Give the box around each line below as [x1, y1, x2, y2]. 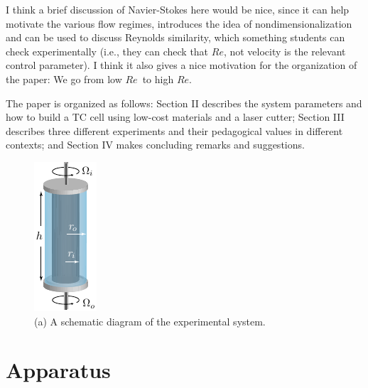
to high [142, 71, 174, 86]
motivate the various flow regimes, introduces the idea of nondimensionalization [6, 16, 352, 31]
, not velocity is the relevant [223, 43, 346, 58]
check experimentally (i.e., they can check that [6, 43, 209, 58]
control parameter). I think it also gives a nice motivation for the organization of [6, 58, 357, 72]
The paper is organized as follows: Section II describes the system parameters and [6, 95, 362, 110]
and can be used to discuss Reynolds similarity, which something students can [6, 30, 345, 45]
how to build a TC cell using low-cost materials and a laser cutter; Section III [6, 109, 345, 124]
